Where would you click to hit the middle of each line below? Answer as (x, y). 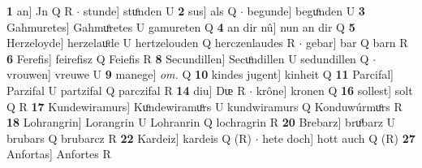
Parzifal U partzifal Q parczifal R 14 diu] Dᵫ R (126, 90)
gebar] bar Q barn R (357, 43)
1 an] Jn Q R (40, 11)
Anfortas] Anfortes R (59, 154)
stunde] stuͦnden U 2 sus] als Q (160, 11)
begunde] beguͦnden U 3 (306, 11)
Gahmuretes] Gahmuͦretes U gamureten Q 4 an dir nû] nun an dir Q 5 (181, 26)
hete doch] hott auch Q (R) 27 (339, 138)
